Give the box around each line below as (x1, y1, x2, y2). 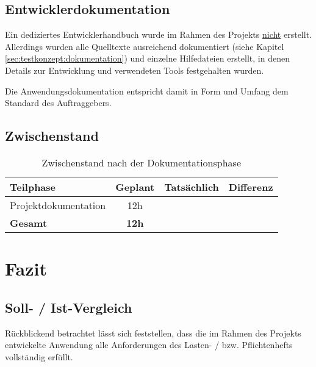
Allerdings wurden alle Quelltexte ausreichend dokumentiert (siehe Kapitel (5, 40, 284, 52)
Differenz (228, 179, 273, 194)
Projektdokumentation (10, 198, 106, 212)
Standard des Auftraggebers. (5, 96, 112, 109)
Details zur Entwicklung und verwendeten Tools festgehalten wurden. (5, 63, 264, 76)
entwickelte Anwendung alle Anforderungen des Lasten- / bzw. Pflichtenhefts (5, 338, 293, 351)
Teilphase (10, 179, 56, 194)
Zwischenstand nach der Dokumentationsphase (41, 155, 242, 169)
